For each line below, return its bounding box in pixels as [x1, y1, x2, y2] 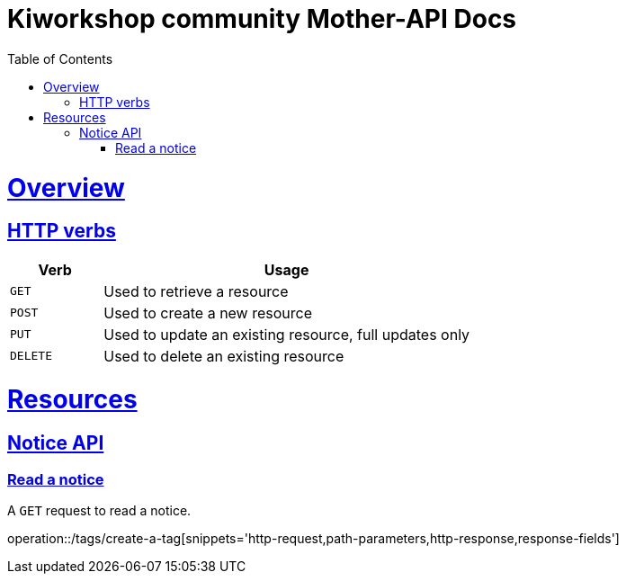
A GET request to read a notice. [7, 502, 192, 518]
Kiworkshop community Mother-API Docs [7, 4, 517, 34]
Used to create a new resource [103, 303, 313, 322]
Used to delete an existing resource [103, 346, 344, 365]
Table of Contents [7, 50, 113, 67]
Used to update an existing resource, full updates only [103, 325, 470, 344]
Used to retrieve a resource [103, 282, 289, 300]
